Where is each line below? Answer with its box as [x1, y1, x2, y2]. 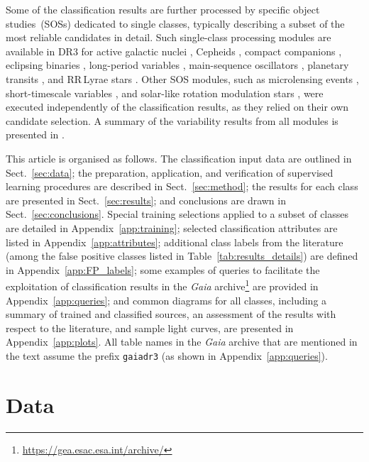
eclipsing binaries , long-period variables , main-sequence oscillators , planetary [6, 57, 349, 72]
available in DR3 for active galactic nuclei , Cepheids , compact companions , [6, 43, 342, 58]
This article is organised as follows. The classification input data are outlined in [6, 150, 352, 165]
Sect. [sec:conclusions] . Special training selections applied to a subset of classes [6, 207, 349, 221]
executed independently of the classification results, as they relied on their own [6, 99, 349, 114]
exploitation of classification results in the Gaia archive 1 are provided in [6, 277, 319, 293]
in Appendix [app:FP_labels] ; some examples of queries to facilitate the [6, 262, 320, 277]
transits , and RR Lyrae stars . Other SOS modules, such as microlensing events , [6, 71, 359, 86]
